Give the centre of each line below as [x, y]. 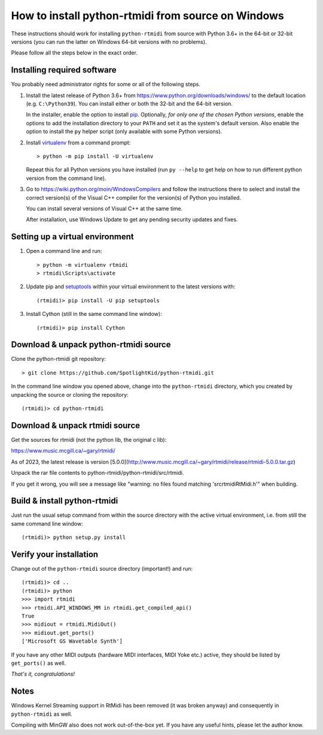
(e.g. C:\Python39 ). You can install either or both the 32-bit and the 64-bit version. [129, 104]
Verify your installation [55, 554]
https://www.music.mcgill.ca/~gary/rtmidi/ [63, 451]
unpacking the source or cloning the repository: [70, 394]
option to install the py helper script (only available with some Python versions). [124, 131]
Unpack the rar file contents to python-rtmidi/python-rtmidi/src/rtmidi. [97, 473]
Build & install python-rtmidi [65, 501]
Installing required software [64, 70]
